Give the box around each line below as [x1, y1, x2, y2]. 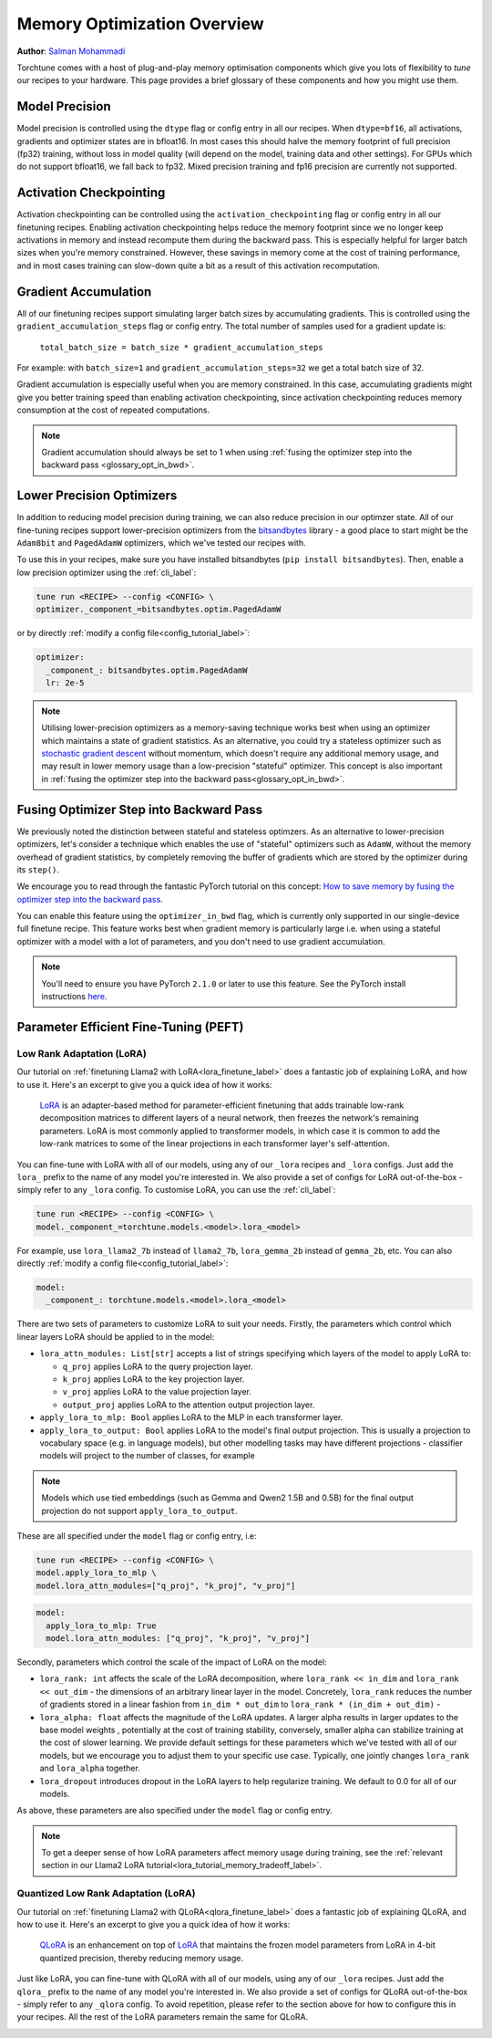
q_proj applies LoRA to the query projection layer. [62, 1361, 254, 1372]
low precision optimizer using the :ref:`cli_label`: [16, 567, 197, 578]
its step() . [16, 863, 59, 875]
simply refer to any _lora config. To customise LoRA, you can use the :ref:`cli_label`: [16, 1185, 336, 1196]
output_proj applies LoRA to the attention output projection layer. [62, 1399, 315, 1410]
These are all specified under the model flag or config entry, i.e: [16, 1530, 257, 1542]
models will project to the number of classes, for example [39, 1450, 255, 1461]
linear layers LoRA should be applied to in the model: [16, 1331, 215, 1342]
